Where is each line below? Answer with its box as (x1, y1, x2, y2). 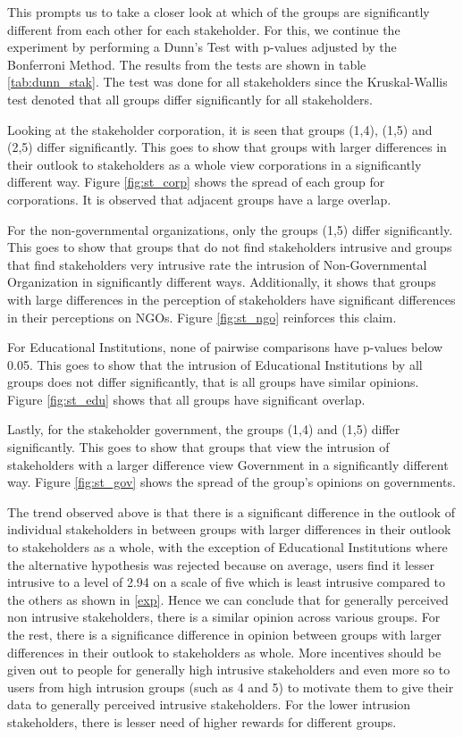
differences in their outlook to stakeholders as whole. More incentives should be (7, 642, 442, 661)
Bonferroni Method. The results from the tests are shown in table (7, 54, 366, 73)
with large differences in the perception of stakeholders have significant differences (7, 289, 456, 308)
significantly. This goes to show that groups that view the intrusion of (7, 438, 390, 456)
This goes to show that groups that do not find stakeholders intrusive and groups (7, 238, 452, 256)
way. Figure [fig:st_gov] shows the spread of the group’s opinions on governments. (7, 473, 456, 491)
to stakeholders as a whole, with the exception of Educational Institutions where (7, 538, 448, 557)
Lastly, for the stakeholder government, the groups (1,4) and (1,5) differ (7, 420, 400, 439)
